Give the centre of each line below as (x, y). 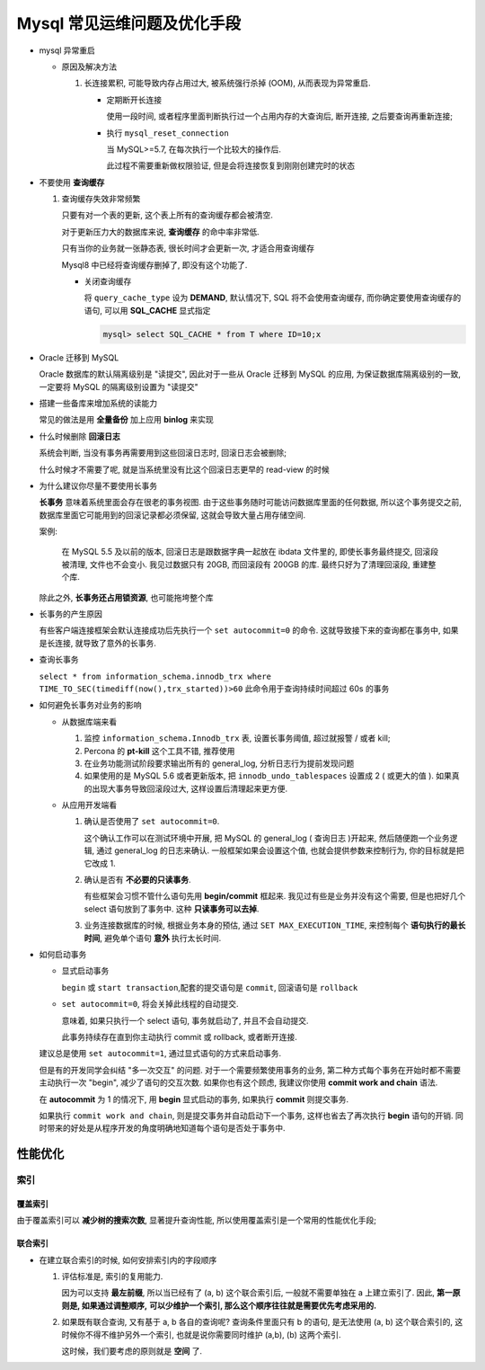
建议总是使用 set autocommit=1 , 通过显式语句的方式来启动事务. (160, 1054)
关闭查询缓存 (108, 281)
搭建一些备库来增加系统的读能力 (98, 403)
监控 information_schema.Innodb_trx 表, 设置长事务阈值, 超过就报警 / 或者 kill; (237, 738)
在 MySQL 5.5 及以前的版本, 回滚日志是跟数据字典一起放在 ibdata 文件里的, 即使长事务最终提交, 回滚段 (250, 552)
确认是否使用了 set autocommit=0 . (152, 822)
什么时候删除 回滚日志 (79, 436)
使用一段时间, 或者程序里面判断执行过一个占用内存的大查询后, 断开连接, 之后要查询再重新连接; (280, 116)
